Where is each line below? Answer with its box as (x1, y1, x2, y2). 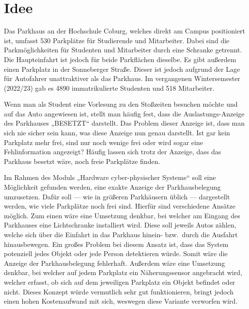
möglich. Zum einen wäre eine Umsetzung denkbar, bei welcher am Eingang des (4, 210, 240, 220)
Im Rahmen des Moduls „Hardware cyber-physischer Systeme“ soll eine (4, 172, 216, 182)
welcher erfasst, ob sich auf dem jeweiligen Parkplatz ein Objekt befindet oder (4, 276, 235, 287)
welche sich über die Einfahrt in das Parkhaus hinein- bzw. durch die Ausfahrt (4, 229, 238, 239)
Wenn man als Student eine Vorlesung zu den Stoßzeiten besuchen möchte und (4, 99, 238, 109)
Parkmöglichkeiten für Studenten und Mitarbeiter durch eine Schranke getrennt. (4, 45, 242, 55)
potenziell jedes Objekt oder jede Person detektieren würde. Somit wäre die (4, 248, 228, 259)
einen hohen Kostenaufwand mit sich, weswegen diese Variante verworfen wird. (4, 296, 238, 306)
